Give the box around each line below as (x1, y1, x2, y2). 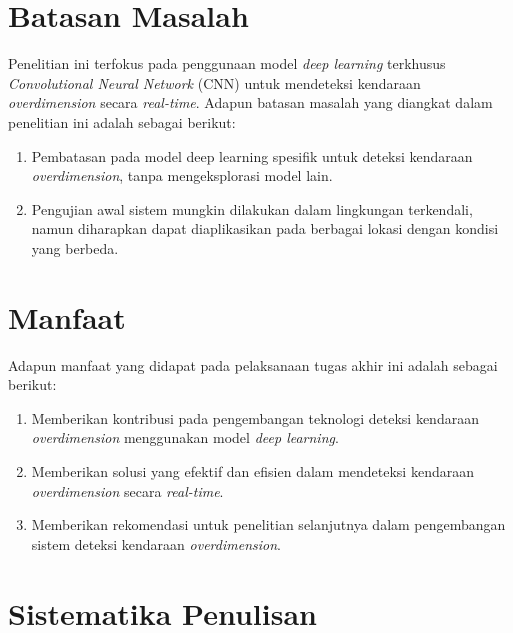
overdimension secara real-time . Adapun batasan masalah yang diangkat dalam (8, 92, 493, 113)
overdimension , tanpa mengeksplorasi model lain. (31, 165, 333, 186)
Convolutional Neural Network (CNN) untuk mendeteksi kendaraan (8, 72, 421, 93)
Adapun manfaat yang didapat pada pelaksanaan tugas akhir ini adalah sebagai (8, 354, 498, 375)
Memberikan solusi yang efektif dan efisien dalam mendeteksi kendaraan (31, 460, 474, 481)
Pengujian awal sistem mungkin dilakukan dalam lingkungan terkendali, (31, 198, 473, 219)
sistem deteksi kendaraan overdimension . (31, 533, 281, 554)
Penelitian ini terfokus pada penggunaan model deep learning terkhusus (8, 53, 446, 74)
